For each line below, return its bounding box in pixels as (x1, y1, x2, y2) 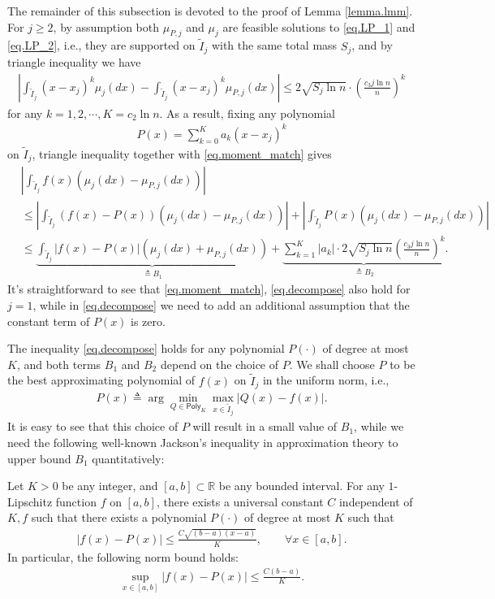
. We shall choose (289, 355, 375, 372)
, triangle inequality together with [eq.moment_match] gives (32, 145, 332, 163)
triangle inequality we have (7, 54, 141, 71)
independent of (338, 493, 413, 510)
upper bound (7, 449, 71, 467)
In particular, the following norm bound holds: (7, 548, 239, 565)
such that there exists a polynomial (31, 509, 207, 526)
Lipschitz (7, 493, 53, 510)
